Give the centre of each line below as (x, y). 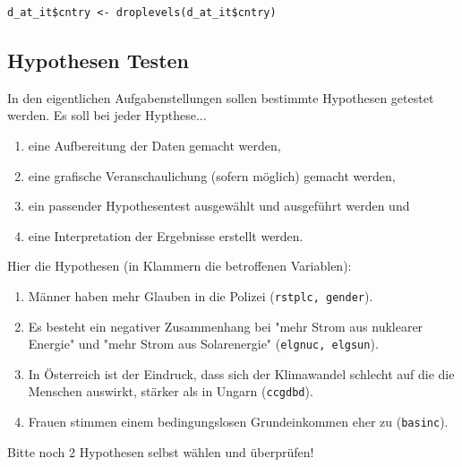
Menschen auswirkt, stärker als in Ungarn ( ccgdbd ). (171, 391)
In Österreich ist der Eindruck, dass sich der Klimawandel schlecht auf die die (241, 373)
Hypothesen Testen (98, 60)
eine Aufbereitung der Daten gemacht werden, (154, 145)
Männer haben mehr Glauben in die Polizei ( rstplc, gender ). (201, 295)
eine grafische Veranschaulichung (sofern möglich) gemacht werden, (212, 175)
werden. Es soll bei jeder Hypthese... (107, 115)
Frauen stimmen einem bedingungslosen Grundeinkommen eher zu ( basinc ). (238, 422)
